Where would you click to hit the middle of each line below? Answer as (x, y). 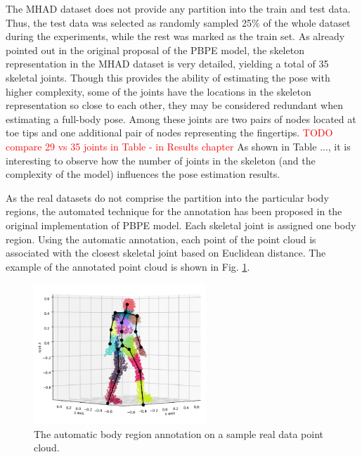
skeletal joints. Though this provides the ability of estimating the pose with (168, 77)
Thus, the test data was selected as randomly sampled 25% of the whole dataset (178, 22)
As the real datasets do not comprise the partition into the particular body (167, 197)
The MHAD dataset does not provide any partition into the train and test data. (178, 8)
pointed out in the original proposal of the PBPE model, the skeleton (155, 50)
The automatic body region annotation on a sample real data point (179, 433)
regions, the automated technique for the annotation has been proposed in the (174, 211)
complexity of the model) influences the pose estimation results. (143, 174)
